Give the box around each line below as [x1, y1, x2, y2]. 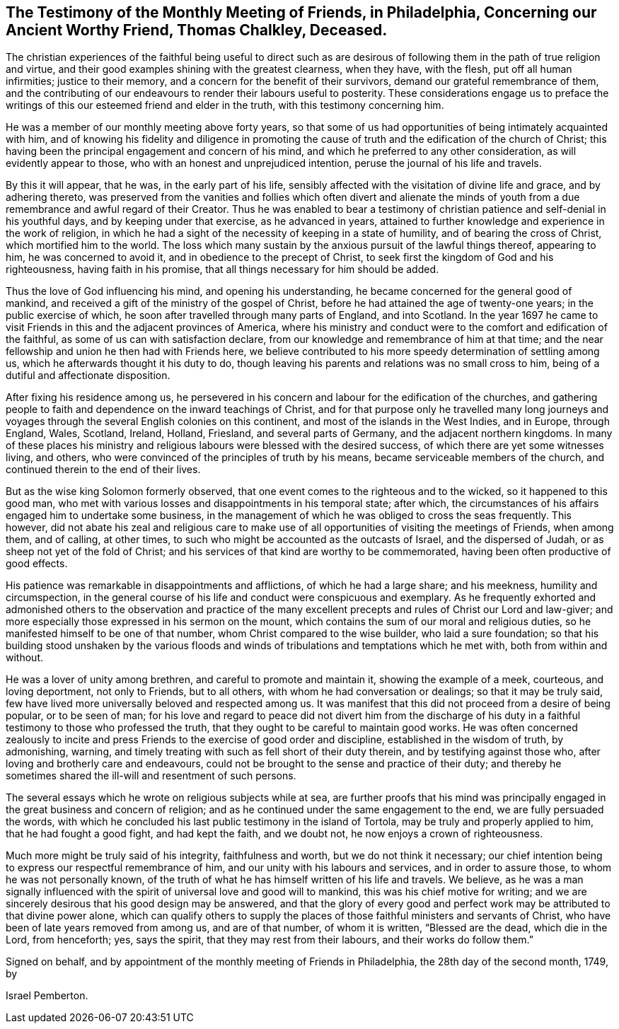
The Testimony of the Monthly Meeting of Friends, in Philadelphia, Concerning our [6, 4, 597, 21]
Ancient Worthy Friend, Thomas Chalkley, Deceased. [6, 21, 388, 39]
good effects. [6, 557, 68, 570]
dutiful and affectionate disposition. [6, 369, 170, 382]
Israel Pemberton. [6, 989, 88, 1002]
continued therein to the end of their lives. [6, 463, 201, 476]
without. [6, 651, 43, 664]
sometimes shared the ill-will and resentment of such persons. [6, 769, 296, 782]
